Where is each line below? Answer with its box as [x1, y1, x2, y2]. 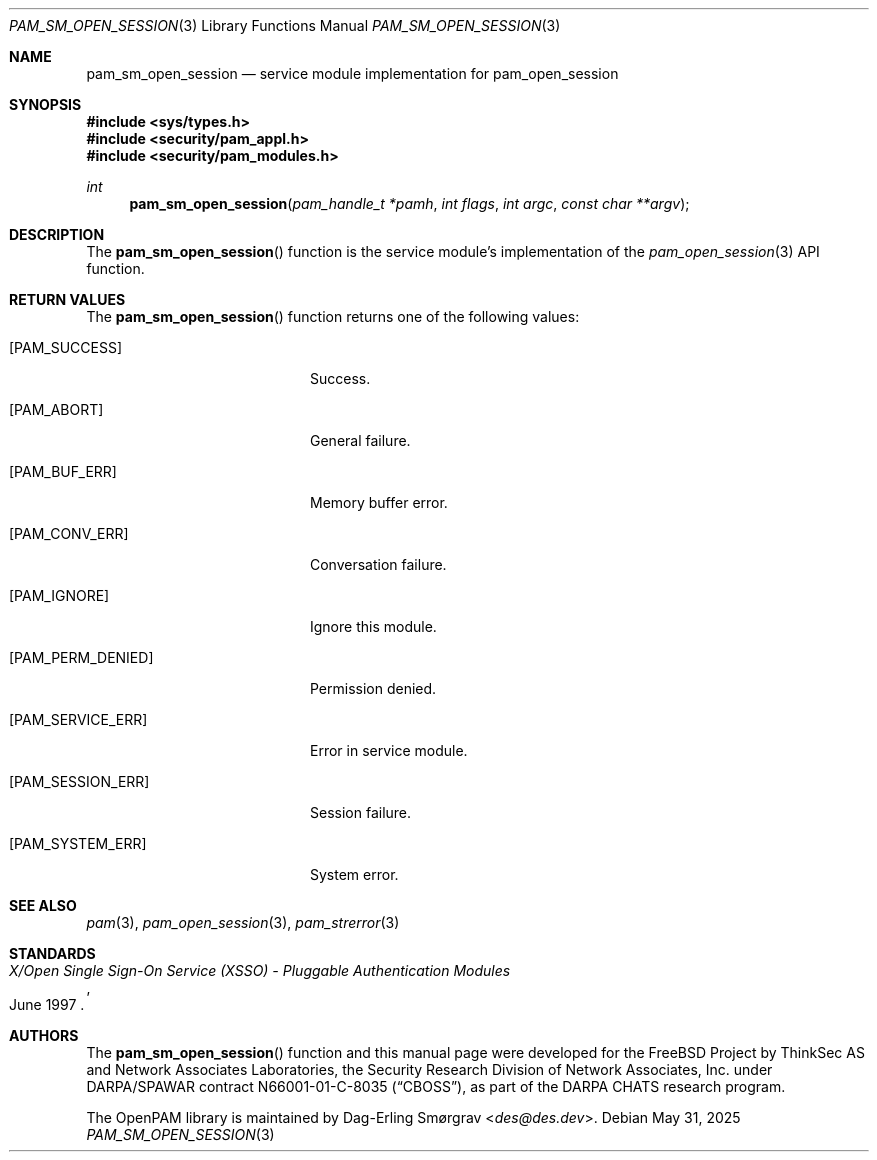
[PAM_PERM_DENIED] [9, 649, 154, 666]
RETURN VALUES [9, 291, 126, 308]
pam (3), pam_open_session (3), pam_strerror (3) [86, 914, 400, 931]
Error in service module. [310, 742, 468, 759]
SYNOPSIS [9, 96, 82, 113]
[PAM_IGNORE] [9, 587, 110, 604]
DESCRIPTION [9, 226, 105, 243]
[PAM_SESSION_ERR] [9, 773, 150, 790]
